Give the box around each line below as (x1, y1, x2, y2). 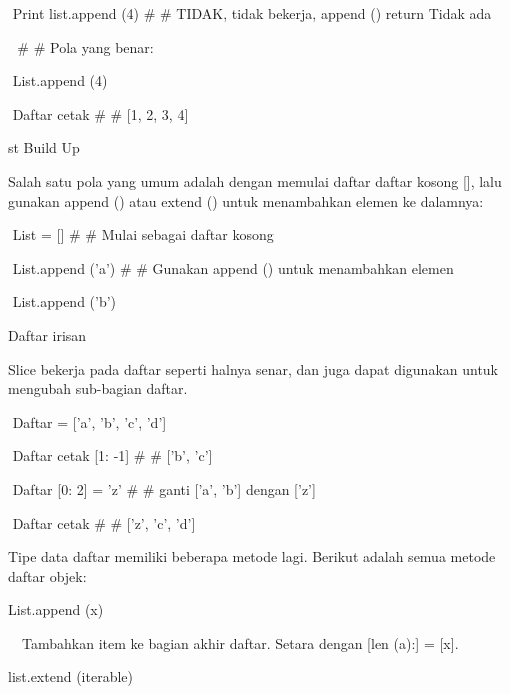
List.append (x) (8, 599, 104, 620)
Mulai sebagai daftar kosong (101, 224, 274, 245)
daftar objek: (8, 565, 87, 586)
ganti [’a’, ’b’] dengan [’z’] (159, 478, 316, 499)
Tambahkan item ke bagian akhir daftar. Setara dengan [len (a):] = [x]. (22, 632, 459, 653)
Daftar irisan (8, 324, 87, 345)
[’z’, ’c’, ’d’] (126, 512, 196, 533)
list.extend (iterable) (8, 666, 133, 687)
